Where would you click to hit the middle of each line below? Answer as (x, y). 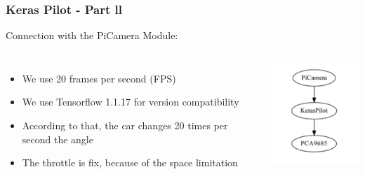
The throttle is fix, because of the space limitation (130, 162)
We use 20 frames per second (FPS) (99, 78)
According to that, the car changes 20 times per (125, 125)
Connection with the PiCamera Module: (92, 35)
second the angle (58, 139)
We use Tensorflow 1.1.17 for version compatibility (131, 102)
